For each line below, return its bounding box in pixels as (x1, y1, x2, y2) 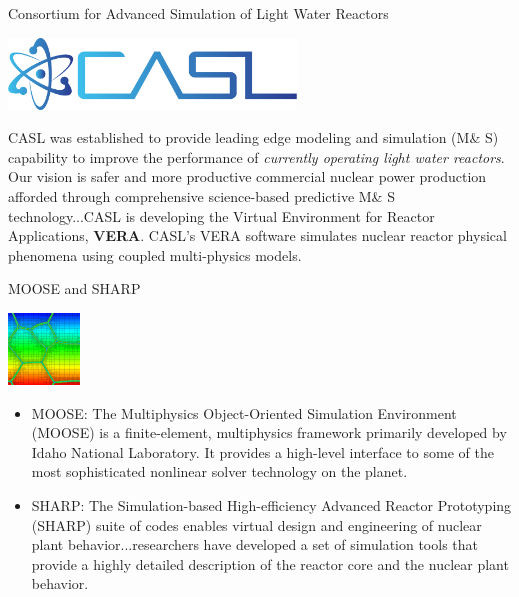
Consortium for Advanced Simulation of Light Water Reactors (8, 3, 389, 23)
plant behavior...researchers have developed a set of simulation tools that (31, 534, 479, 555)
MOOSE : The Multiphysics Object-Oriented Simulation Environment (31, 402, 457, 423)
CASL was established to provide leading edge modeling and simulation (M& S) (8, 127, 499, 148)
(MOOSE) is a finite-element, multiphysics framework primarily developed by (31, 422, 507, 443)
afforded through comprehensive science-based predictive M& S (8, 185, 395, 206)
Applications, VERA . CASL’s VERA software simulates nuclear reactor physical (8, 225, 507, 246)
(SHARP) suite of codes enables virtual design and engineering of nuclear (31, 514, 482, 535)
